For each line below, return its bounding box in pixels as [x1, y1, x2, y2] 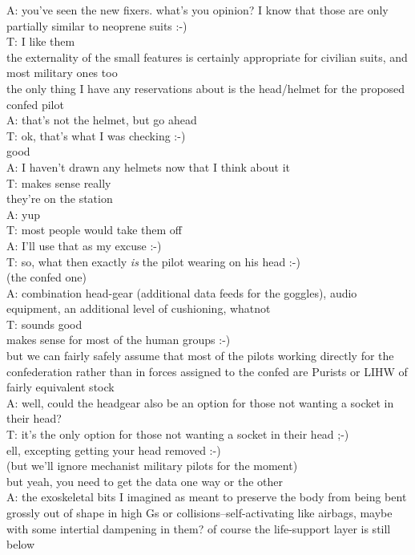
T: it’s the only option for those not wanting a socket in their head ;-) [6, 426, 349, 443]
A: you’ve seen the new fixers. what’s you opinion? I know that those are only [6, 2, 389, 18]
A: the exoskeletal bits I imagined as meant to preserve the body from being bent [6, 488, 407, 505]
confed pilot [6, 95, 64, 112]
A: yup [6, 205, 41, 222]
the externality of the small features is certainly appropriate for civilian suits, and [6, 48, 408, 65]
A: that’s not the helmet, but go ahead [6, 111, 197, 128]
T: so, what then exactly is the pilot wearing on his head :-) [6, 253, 300, 269]
